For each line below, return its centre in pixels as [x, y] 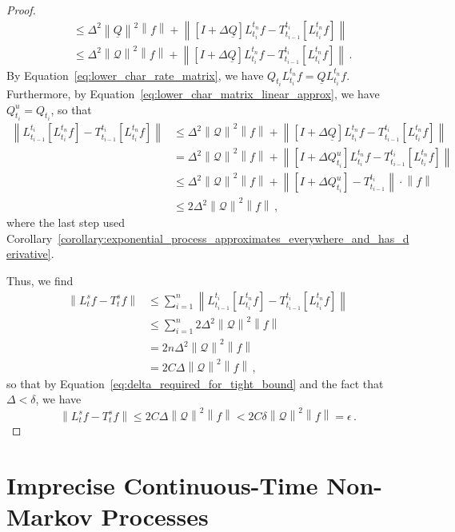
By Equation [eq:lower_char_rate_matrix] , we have [135, 75]
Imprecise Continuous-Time [162, 484]
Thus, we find [40, 280]
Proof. [21, 10]
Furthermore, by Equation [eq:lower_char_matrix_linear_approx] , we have [193, 94]
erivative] [29, 254]
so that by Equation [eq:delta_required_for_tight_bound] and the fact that [195, 383]
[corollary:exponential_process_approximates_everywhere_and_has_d [233, 238]
